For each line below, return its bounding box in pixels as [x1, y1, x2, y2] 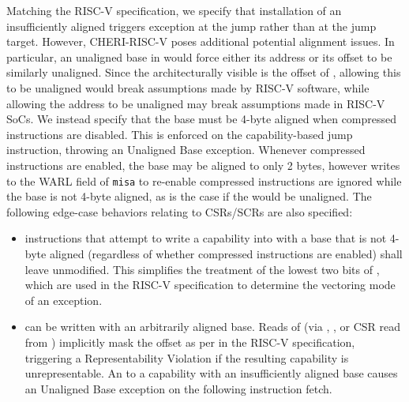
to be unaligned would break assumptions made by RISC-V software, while [6, 79, 370, 96]
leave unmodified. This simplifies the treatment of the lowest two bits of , [24, 261, 380, 277]
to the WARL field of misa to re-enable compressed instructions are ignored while [6, 172, 402, 189]
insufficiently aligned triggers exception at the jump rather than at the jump [6, 17, 377, 34]
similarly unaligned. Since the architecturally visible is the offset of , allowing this [6, 64, 401, 81]
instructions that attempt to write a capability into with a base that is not [24, 230, 387, 246]
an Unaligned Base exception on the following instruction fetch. [24, 380, 332, 396]
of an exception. [24, 291, 103, 308]
